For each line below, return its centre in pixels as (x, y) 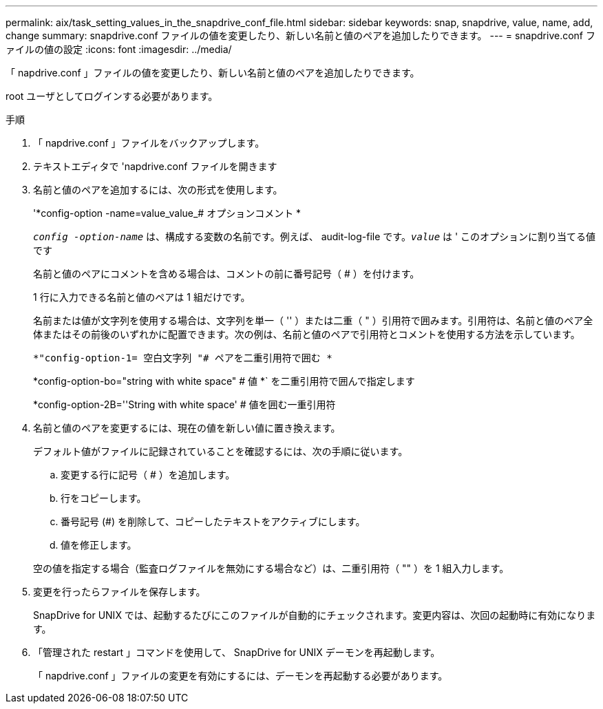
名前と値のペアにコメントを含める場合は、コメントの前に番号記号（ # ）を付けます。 (226, 274)
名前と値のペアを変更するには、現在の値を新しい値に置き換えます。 (187, 428)
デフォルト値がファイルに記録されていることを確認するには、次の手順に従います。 (221, 451)
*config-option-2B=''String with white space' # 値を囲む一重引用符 (184, 404)
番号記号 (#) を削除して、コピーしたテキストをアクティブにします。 (213, 521)
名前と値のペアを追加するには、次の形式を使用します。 (158, 190)
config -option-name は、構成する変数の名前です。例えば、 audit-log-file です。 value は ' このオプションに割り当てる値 (315, 236)
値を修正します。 (99, 545)
